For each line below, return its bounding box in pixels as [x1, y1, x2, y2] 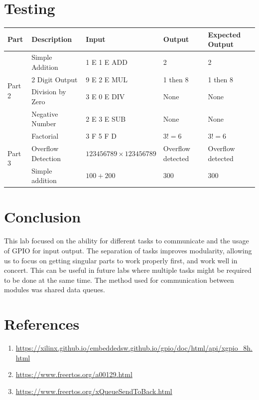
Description [31, 34, 72, 44]
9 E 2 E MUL [86, 74, 128, 84]
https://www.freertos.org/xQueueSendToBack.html [15, 386, 172, 396]
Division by [31, 86, 66, 97]
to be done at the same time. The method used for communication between [4, 274, 234, 285]
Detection [31, 153, 61, 163]
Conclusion [4, 206, 81, 227]
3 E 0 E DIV [86, 91, 125, 102]
